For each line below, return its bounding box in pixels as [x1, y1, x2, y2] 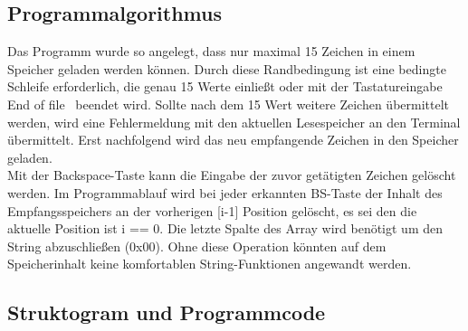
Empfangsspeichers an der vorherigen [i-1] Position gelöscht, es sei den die [7, 201, 417, 220]
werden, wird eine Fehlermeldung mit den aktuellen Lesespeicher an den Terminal [7, 112, 461, 131]
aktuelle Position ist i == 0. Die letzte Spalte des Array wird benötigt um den [7, 219, 444, 238]
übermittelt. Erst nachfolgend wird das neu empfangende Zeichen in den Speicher [7, 130, 459, 149]
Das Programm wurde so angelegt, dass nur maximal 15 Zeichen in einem [7, 42, 415, 61]
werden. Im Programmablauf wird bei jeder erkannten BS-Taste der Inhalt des [7, 183, 443, 202]
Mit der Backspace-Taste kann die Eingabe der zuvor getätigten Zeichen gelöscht [7, 165, 456, 184]
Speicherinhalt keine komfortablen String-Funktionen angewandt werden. [7, 254, 412, 273]
